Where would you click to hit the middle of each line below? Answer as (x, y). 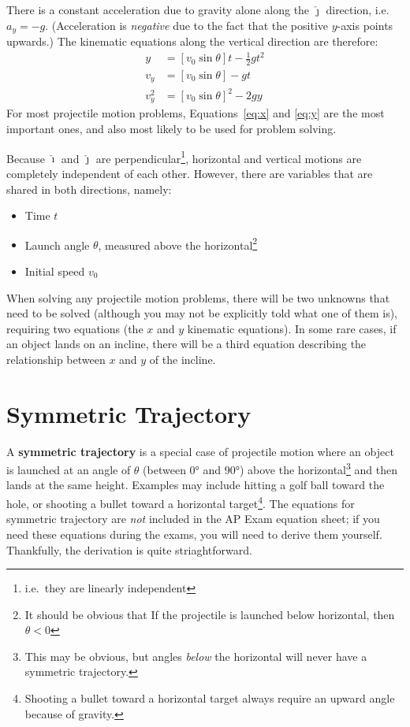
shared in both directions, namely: (89, 189)
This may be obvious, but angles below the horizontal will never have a (196, 656)
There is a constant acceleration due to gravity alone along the (158, 9)
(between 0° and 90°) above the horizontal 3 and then (270, 468)
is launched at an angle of (69, 469)
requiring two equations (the (75, 328)
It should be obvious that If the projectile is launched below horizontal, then (210, 614)
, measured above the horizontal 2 (178, 243)
